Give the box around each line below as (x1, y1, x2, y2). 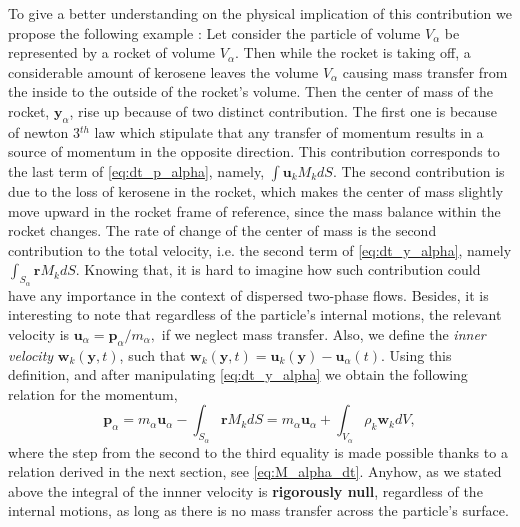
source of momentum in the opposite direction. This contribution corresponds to (8, 141, 500, 162)
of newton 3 (8, 121, 80, 142)
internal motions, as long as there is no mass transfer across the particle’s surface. (8, 500, 509, 521)
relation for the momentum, (8, 383, 178, 404)
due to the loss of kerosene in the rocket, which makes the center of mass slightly (8, 180, 504, 201)
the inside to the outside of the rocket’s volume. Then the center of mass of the (8, 81, 493, 102)
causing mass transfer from (342, 61, 508, 82)
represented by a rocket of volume (8, 42, 216, 63)
